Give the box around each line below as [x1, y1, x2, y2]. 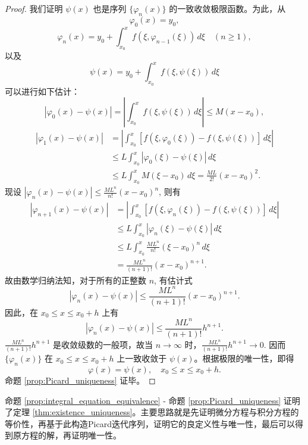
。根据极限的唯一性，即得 [194, 352, 294, 365]
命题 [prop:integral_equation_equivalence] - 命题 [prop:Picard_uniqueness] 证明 [5, 394, 300, 406]
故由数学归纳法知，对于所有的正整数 [5, 273, 146, 286]
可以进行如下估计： [5, 85, 80, 97]
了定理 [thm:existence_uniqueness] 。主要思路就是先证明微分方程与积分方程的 [5, 406, 299, 418]
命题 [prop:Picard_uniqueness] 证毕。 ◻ [5, 374, 156, 387]
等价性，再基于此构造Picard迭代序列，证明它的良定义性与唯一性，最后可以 [5, 417, 295, 430]
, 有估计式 [154, 273, 193, 286]
